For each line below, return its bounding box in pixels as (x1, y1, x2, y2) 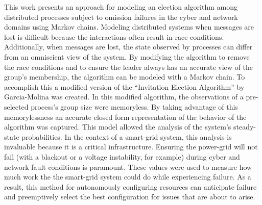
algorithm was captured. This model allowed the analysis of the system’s (4, 121, 231, 132)
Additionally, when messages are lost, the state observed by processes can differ (4, 41, 253, 52)
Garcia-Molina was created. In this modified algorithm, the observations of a (4, 91, 244, 102)
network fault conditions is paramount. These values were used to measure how (4, 161, 252, 172)
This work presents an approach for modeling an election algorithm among (4, 2, 237, 12)
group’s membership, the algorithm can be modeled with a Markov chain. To (4, 71, 245, 82)
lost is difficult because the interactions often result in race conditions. (4, 31, 224, 42)
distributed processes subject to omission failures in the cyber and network (4, 11, 238, 22)
